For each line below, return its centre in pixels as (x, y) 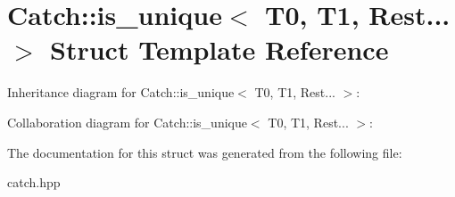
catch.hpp (34, 182)
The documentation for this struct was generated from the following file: (205, 152)
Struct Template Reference (219, 49)
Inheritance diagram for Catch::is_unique (121, 92)
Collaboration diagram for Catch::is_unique (127, 122)
